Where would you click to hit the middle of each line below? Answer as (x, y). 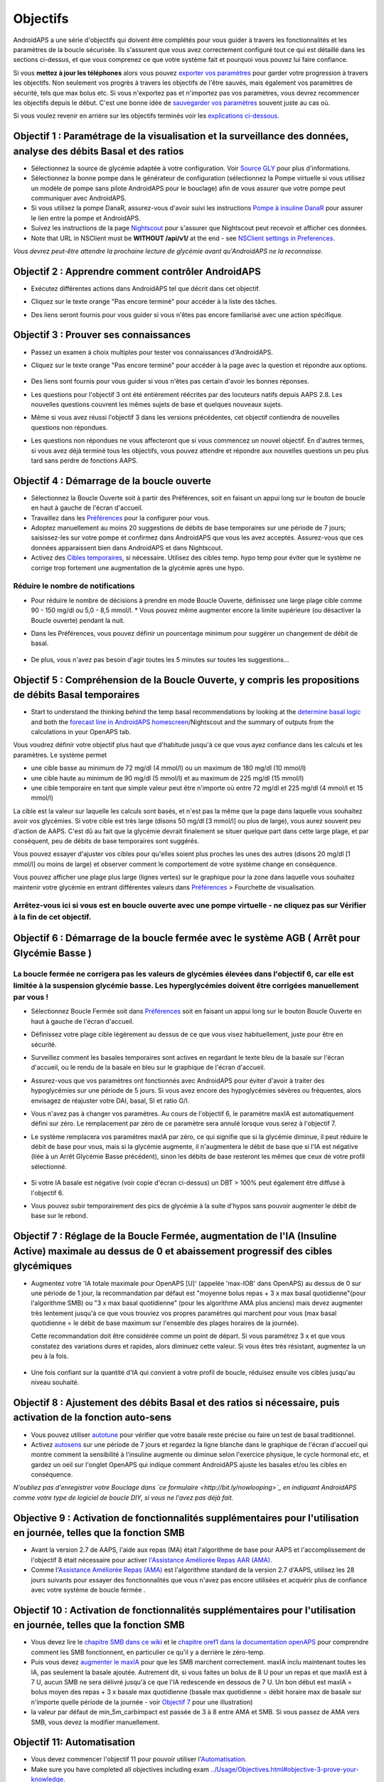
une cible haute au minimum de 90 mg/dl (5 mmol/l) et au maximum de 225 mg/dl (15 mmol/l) (167, 778)
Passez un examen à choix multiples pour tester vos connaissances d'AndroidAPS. (152, 352)
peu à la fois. (50, 1356)
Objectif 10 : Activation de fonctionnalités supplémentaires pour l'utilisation (185, 1610)
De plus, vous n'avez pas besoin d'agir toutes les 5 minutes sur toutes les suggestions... (160, 659)
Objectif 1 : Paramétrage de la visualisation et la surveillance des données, (181, 137)
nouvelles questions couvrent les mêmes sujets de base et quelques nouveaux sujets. (157, 405)
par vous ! (31, 997)
